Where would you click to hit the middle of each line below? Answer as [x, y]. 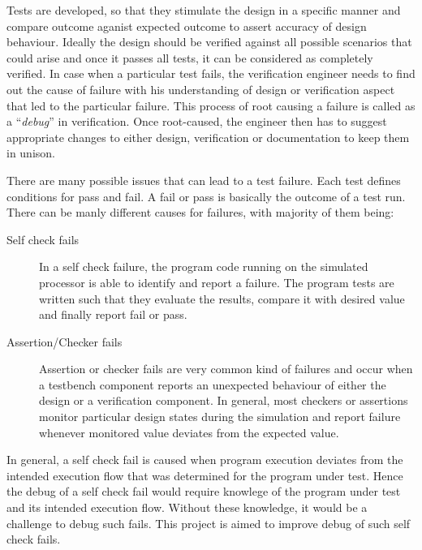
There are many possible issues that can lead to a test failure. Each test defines [204, 180]
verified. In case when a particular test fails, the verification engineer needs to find [211, 73]
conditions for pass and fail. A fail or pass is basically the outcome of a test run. [206, 196]
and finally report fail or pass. [113, 314]
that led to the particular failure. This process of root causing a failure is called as [211, 105]
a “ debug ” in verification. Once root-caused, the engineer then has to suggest [197, 121]
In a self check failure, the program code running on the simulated [204, 266]
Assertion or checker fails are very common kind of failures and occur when [226, 369]
